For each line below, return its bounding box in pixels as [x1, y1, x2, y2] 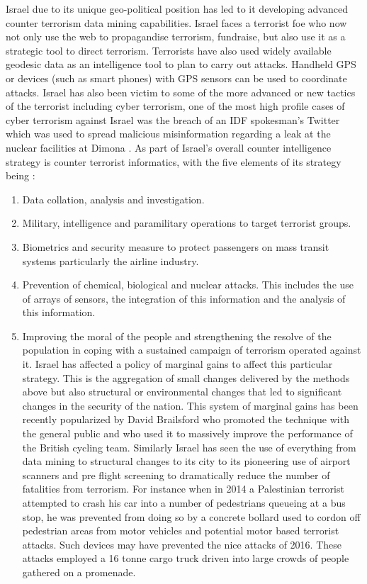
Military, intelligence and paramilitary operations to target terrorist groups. [22, 215, 351, 230]
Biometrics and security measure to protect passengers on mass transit [22, 239, 329, 254]
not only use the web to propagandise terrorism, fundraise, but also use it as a [6, 29, 346, 44]
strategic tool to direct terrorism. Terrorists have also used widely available [6, 43, 332, 57]
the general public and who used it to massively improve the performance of [22, 426, 353, 441]
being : [6, 168, 35, 183]
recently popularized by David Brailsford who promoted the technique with [22, 412, 349, 427]
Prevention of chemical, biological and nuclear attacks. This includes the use [22, 277, 354, 292]
